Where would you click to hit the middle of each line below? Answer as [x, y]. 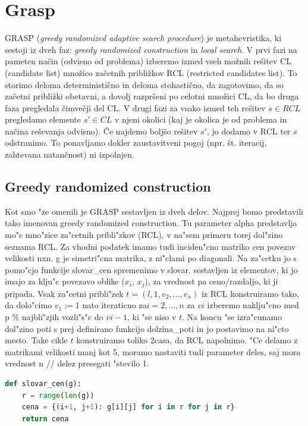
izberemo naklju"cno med [253, 305]
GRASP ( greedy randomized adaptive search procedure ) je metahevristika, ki [143, 38]
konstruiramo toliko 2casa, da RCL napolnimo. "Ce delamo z [187, 340]
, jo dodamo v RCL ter [249, 131]
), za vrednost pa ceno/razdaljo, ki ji [211, 281]
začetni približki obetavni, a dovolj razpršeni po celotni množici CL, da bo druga [152, 96]
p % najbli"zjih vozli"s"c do [54, 317]
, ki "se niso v [152, 317]
